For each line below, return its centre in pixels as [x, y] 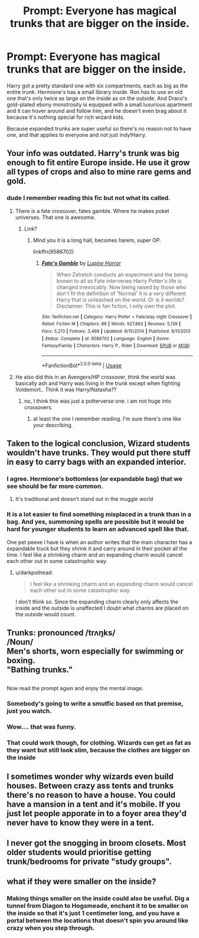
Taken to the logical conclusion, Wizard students [99, 443]
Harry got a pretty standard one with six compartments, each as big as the [97, 85]
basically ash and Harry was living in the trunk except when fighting [98, 383]
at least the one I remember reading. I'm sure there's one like [107, 419]
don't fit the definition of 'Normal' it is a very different [121, 293]
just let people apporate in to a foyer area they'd [97, 814]
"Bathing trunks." [40, 669]
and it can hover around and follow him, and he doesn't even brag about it [97, 111]
